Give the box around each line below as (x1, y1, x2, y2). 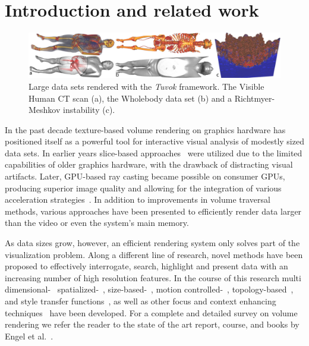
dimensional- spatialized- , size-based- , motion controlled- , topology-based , (5, 283, 294, 295)
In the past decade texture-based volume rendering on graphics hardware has (5, 123, 286, 136)
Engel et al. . (5, 329, 53, 342)
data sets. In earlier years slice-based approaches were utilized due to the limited (5, 146, 302, 159)
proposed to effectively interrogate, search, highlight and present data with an (5, 260, 288, 272)
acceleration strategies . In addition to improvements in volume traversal (5, 193, 270, 206)
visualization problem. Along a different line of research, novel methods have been (5, 248, 303, 260)
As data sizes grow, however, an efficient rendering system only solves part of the (5, 237, 300, 249)
